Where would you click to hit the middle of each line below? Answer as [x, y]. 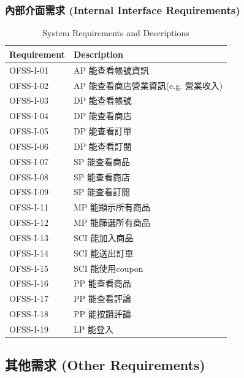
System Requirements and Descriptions [116, 33]
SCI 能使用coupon [108, 268]
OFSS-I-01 [29, 70]
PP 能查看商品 [102, 283]
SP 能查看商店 [101, 176]
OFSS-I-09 [29, 192]
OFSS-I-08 [29, 176]
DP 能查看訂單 [102, 131]
